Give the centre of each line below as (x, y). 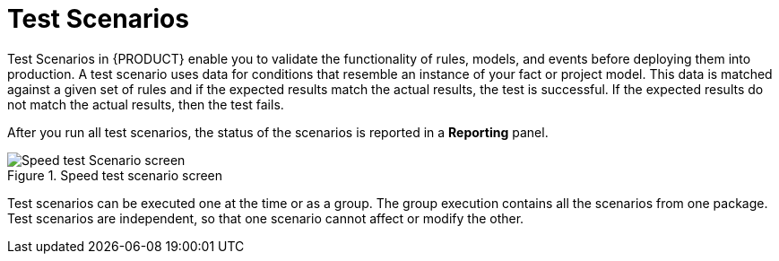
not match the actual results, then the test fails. (146, 104)
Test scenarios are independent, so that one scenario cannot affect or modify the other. (266, 218)
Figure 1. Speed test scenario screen (115, 175)
